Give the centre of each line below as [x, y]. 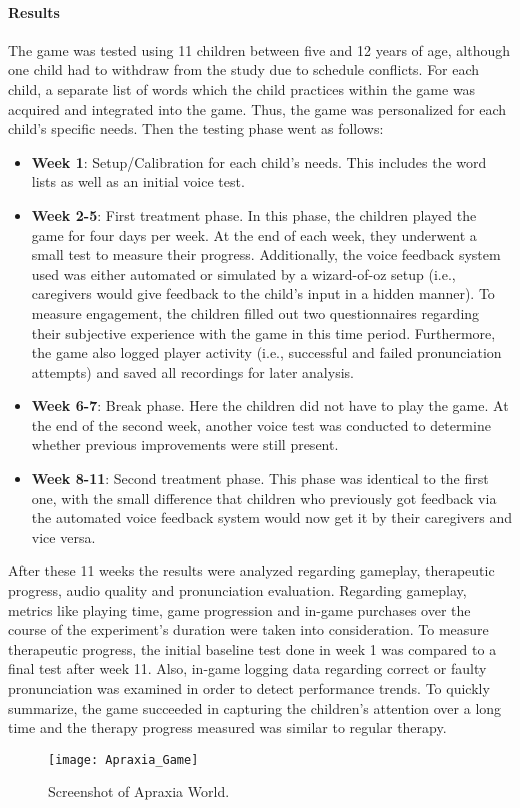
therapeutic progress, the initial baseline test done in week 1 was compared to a [252, 648]
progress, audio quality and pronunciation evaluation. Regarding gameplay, [237, 590]
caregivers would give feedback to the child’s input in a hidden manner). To [263, 293]
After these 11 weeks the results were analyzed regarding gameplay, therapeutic [251, 570]
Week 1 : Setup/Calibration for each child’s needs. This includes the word [259, 161]
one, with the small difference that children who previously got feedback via [264, 497]
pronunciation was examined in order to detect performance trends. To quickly [249, 688]
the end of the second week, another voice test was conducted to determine [261, 424]
